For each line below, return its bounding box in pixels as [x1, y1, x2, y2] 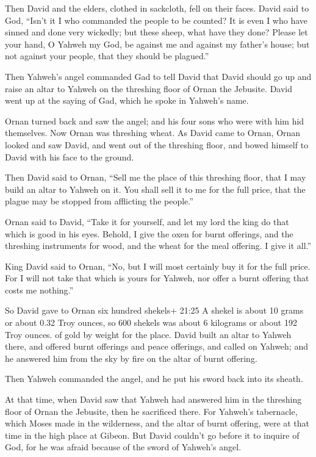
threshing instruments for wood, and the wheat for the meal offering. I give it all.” [5, 239, 312, 252]
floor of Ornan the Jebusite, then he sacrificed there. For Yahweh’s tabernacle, [5, 405, 298, 417]
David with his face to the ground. [5, 150, 134, 163]
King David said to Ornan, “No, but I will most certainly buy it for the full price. [5, 259, 311, 272]
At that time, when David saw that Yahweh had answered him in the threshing [5, 393, 302, 406]
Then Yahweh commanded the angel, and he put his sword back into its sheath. [5, 372, 303, 385]
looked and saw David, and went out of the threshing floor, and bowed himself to [5, 138, 309, 151]
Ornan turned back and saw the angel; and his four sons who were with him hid [5, 114, 304, 127]
